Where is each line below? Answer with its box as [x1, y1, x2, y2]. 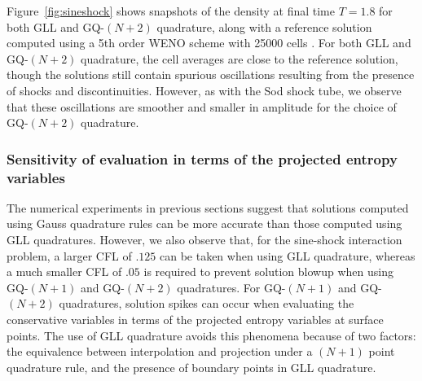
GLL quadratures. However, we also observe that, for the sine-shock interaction [7, 231, 402, 248]
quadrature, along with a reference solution [156, 18, 372, 35]
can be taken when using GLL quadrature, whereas [159, 247, 415, 264]
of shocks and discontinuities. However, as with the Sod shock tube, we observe [7, 81, 402, 99]
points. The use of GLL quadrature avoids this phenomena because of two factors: [7, 326, 416, 344]
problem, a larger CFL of [7, 247, 132, 264]
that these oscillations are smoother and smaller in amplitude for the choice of [7, 98, 397, 115]
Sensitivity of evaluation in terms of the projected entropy [7, 148, 398, 169]
